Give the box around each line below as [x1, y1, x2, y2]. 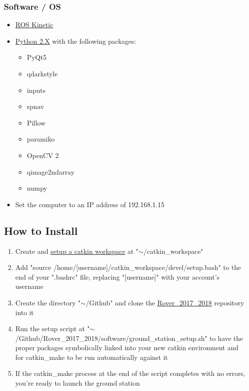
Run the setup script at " [15, 323, 90, 334]
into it [15, 307, 34, 317]
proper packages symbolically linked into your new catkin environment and [15, 342, 239, 353]
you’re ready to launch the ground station [15, 378, 140, 388]
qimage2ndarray [27, 166, 75, 177]
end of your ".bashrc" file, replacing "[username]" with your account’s [15, 271, 220, 282]
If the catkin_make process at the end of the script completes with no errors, [15, 368, 246, 378]
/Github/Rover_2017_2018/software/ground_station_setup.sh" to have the [15, 333, 243, 343]
